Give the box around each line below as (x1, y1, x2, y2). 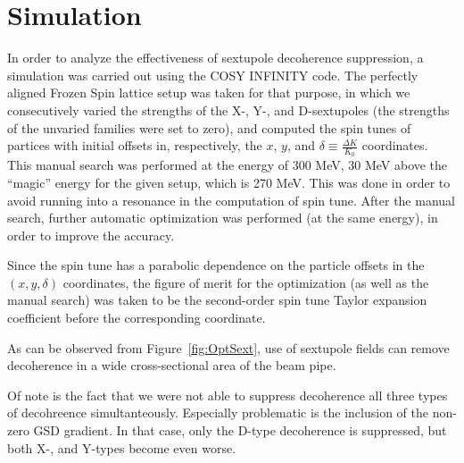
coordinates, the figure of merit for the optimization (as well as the (62, 273, 429, 291)
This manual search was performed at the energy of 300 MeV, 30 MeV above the (7, 156, 448, 174)
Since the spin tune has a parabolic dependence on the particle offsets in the (7, 256, 425, 274)
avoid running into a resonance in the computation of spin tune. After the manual (7, 190, 455, 209)
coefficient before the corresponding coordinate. (7, 308, 266, 327)
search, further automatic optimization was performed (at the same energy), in (7, 208, 438, 227)
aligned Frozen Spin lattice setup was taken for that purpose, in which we (7, 83, 410, 102)
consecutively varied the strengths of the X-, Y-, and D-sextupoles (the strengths (7, 100, 450, 119)
